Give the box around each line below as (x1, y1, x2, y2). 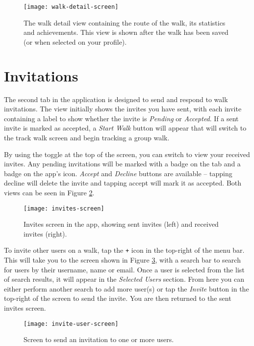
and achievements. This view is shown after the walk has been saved (24, 27, 229, 37)
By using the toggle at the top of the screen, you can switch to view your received (4, 149, 250, 159)
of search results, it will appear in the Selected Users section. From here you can (4, 274, 245, 284)
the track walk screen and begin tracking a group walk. (4, 132, 170, 142)
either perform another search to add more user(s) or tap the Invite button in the (4, 283, 249, 293)
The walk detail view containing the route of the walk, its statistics (24, 17, 226, 27)
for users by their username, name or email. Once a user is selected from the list (4, 264, 245, 274)
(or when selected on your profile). (24, 36, 127, 47)
